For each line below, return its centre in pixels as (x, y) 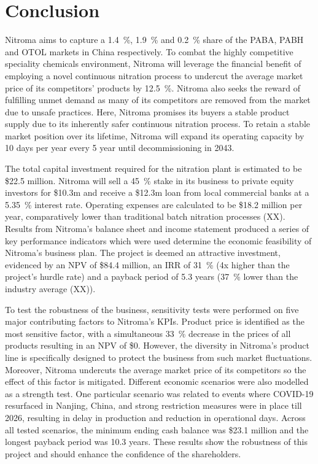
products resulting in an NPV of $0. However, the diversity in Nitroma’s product (157, 345)
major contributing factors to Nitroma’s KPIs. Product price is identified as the (155, 321)
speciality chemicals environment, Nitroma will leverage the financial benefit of (153, 64)
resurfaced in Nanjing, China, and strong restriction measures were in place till (153, 405)
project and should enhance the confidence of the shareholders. (123, 453)
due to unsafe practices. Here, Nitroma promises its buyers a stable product (147, 111)
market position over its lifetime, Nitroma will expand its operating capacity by (155, 135)
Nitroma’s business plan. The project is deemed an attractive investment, (143, 253)
